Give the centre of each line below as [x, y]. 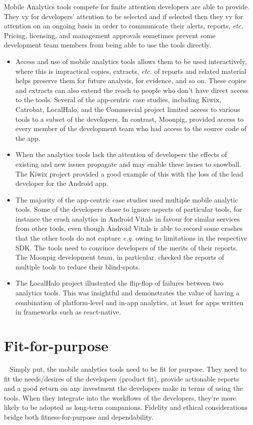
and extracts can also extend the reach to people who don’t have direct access [132, 90]
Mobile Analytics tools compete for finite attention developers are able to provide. [127, 6]
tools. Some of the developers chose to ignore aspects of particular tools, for [129, 209]
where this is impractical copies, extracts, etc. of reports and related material [131, 71]
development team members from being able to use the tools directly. [108, 45]
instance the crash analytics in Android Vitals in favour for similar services [128, 218]
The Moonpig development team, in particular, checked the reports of [120, 257]
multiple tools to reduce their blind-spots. [78, 266]
